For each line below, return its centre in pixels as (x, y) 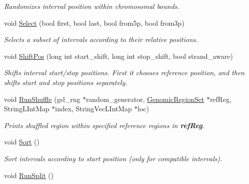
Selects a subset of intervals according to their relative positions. (101, 39)
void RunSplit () (29, 175)
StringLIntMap (27, 109)
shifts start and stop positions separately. (66, 82)
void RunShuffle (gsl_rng (42, 99)
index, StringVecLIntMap (94, 109)
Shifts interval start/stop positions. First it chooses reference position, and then (124, 72)
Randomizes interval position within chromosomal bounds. (92, 6)
